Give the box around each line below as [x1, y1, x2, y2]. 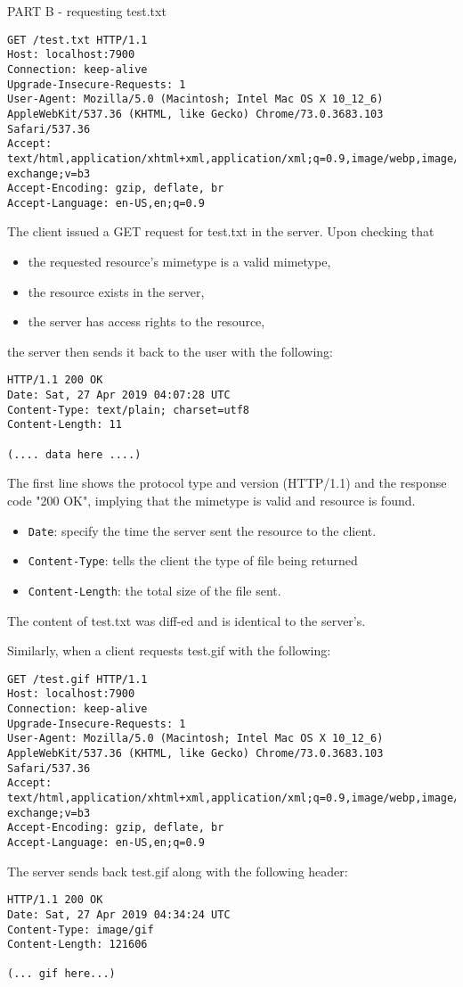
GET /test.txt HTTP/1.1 [7, 33, 148, 46]
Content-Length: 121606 [7, 938, 148, 951]
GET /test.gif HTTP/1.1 [7, 672, 148, 686]
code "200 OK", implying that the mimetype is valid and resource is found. [7, 490, 416, 509]
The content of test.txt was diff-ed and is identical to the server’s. [7, 611, 366, 629]
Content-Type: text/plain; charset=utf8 [7, 403, 250, 416]
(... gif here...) [7, 967, 116, 981]
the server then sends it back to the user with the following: [7, 341, 333, 360]
